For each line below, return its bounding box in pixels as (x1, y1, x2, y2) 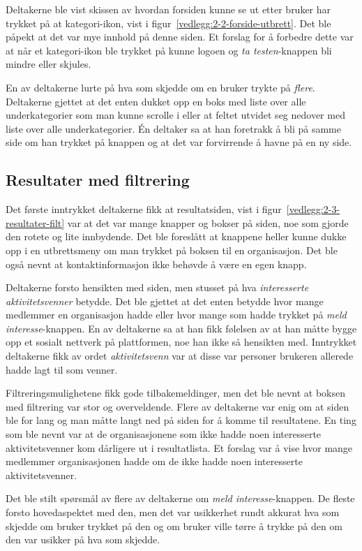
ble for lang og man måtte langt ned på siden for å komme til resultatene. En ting (6, 413, 356, 427)
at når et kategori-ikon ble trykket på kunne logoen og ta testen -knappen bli (6, 43, 332, 57)
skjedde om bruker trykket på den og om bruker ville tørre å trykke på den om (6, 518, 342, 533)
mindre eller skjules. (6, 57, 91, 71)
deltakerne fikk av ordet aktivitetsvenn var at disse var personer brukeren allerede (6, 348, 354, 363)
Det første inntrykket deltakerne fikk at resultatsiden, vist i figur (6, 202, 282, 216)
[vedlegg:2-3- (286, 202, 340, 216)
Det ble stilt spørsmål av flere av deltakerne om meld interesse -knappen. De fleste (6, 491, 355, 506)
